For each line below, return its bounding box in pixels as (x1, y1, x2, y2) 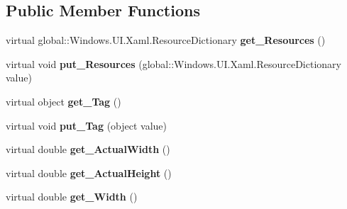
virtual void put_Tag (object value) (6, 118, 167, 132)
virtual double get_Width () (6, 189, 138, 204)
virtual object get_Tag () (6, 94, 121, 108)
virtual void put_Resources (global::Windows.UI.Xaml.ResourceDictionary (6, 56, 341, 71)
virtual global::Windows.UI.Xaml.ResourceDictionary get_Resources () (6, 33, 326, 47)
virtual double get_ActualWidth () (6, 142, 170, 157)
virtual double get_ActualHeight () (6, 165, 172, 180)
